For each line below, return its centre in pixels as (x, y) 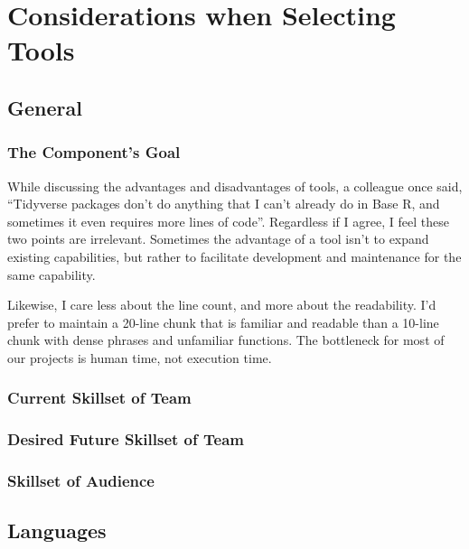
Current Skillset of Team (99, 398)
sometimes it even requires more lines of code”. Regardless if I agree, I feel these (228, 221)
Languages (57, 530)
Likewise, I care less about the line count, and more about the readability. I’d (222, 305)
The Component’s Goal (94, 152)
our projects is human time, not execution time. (140, 357)
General (45, 107)
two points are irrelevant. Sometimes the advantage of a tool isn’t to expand (218, 239)
